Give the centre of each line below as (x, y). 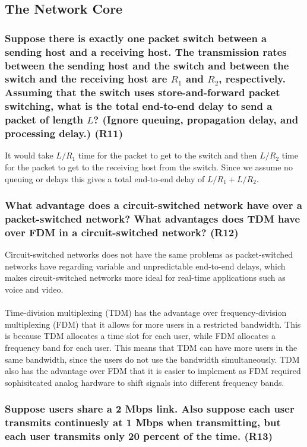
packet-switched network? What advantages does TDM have (153, 219)
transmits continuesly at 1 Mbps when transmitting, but (143, 422)
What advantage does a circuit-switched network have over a (153, 205)
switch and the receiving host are (86, 79)
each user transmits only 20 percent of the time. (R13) (139, 436)
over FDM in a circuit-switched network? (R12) (122, 232)
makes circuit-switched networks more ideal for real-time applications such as (145, 278)
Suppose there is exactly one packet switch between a (136, 38)
